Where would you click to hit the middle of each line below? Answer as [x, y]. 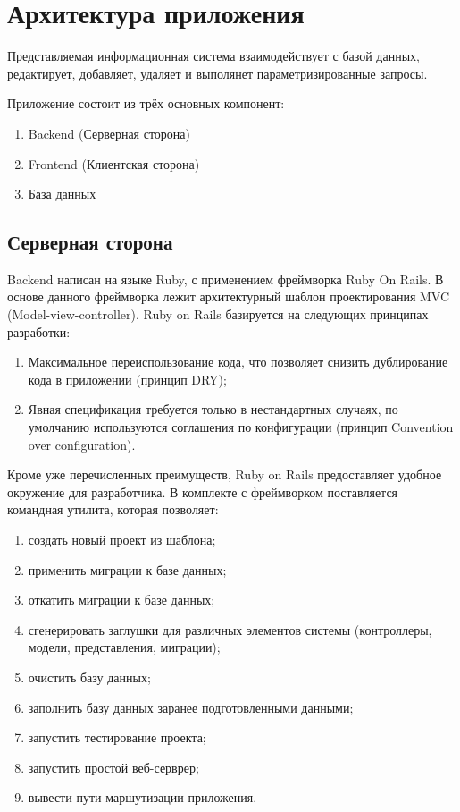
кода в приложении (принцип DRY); [127, 379]
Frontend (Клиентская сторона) [114, 163]
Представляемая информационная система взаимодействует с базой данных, [213, 56]
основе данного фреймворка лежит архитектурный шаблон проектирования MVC [229, 296]
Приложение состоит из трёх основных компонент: [146, 103]
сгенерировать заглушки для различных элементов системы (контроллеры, [230, 629]
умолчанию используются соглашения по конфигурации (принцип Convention [241, 427]
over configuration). [82, 444]
